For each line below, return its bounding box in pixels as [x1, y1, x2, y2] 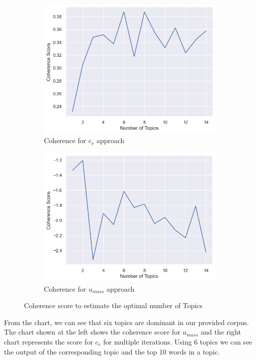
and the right [201, 327, 241, 337]
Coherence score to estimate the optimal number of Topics [24, 300, 203, 311]
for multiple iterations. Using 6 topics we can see [103, 336, 253, 347]
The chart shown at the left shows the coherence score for [4, 327, 181, 337]
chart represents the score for [4, 336, 93, 347]
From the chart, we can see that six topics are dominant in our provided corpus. [4, 317, 249, 327]
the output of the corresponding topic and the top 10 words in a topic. [4, 346, 220, 357]
